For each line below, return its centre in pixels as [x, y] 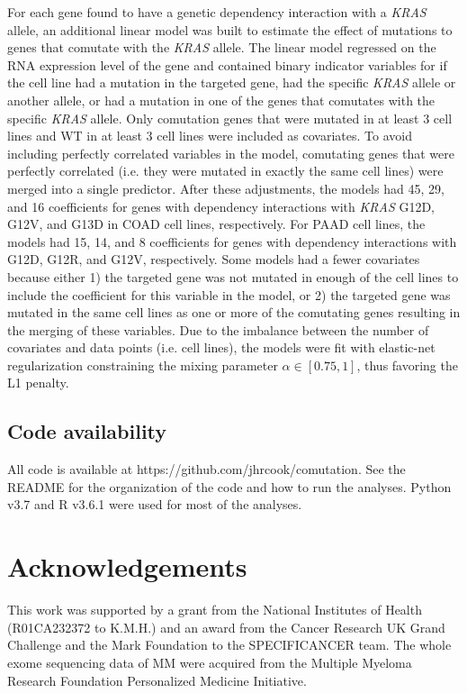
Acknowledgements [127, 566]
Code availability [87, 431]
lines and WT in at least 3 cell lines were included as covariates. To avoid [210, 136]
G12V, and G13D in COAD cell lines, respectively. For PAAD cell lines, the [216, 224]
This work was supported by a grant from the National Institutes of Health [215, 610]
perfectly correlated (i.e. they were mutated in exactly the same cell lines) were [225, 171]
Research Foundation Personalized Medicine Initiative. [157, 680]
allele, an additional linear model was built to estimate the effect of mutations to [230, 29]
